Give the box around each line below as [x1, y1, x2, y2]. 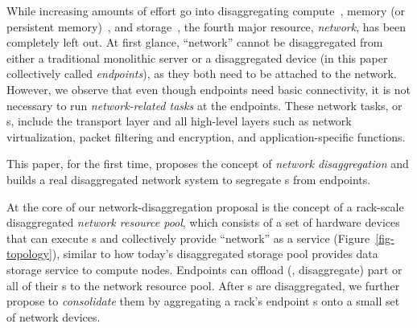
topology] [6, 245, 52, 262]
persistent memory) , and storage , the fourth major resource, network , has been [6, 18, 407, 35]
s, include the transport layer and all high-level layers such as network [6, 113, 352, 129]
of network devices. [6, 308, 101, 325]
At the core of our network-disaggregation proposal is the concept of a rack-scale [6, 198, 404, 215]
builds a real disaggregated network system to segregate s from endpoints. [6, 170, 371, 187]
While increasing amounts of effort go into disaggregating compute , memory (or [6, 2, 406, 18]
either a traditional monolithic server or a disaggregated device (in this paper [6, 49, 388, 66]
